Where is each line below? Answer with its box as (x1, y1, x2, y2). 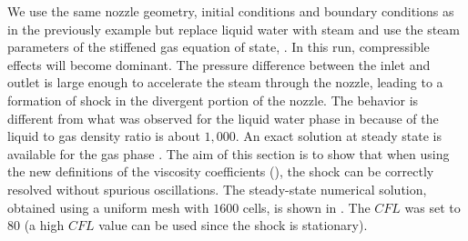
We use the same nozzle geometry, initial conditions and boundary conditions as (7, 2, 454, 20)
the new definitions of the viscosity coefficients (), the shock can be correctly (7, 162, 434, 181)
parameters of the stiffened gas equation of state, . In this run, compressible (7, 37, 430, 56)
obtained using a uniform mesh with (7, 197, 209, 216)
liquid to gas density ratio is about (7, 126, 200, 146)
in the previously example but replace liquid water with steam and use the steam (7, 19, 461, 38)
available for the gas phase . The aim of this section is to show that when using (7, 144, 450, 163)
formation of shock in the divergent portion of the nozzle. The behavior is (7, 90, 419, 109)
